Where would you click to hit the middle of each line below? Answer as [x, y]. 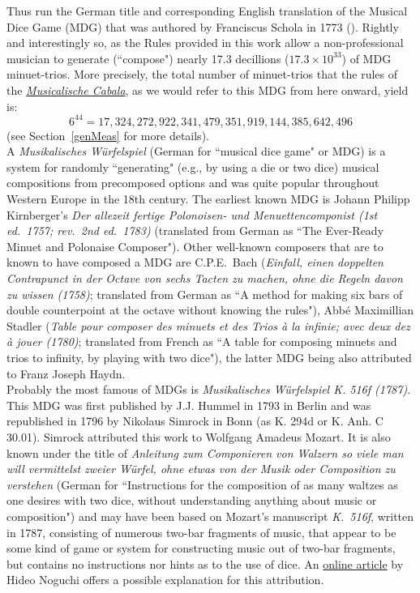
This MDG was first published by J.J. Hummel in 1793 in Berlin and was [189, 405]
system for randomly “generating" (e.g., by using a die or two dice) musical [193, 166]
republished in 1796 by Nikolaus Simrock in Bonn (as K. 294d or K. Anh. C [195, 421]
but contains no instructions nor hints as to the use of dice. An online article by [205, 563]
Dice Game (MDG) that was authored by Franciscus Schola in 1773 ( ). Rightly [203, 26]
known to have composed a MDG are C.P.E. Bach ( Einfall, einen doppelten [195, 262]
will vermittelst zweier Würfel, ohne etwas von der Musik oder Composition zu [201, 469]
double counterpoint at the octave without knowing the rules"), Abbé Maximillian [210, 310]
